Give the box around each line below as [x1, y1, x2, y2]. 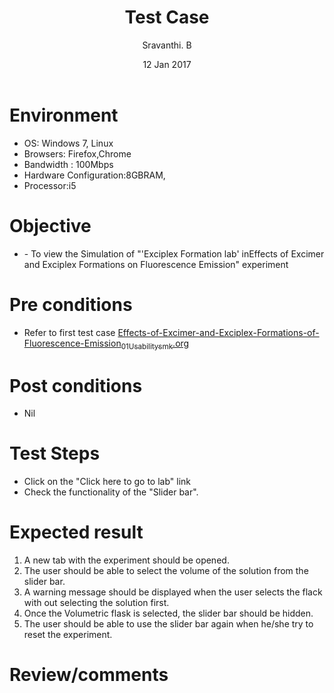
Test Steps [9, 442, 101, 465]
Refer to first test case [23, 326, 116, 338]
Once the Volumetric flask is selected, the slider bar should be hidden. [23, 607, 314, 620]
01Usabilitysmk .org [120, 337, 190, 351]
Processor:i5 [23, 179, 77, 191]
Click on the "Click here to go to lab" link [23, 476, 191, 488]
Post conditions [9, 374, 143, 397]
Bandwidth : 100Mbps [23, 158, 114, 170]
